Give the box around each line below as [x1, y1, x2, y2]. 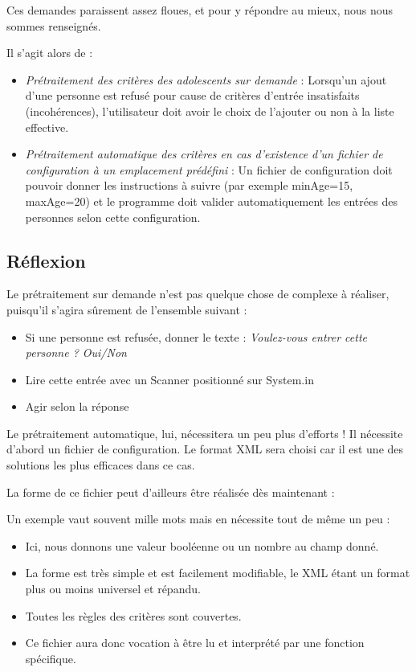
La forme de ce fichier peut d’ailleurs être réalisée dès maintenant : [6, 483, 335, 500]
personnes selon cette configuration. [25, 208, 201, 225]
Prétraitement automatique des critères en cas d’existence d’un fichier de [25, 145, 383, 162]
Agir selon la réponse [25, 398, 129, 415]
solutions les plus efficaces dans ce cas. [6, 457, 195, 473]
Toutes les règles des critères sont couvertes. [25, 607, 242, 624]
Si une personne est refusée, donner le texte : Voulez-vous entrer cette [25, 328, 367, 345]
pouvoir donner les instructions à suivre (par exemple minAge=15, [25, 177, 353, 194]
